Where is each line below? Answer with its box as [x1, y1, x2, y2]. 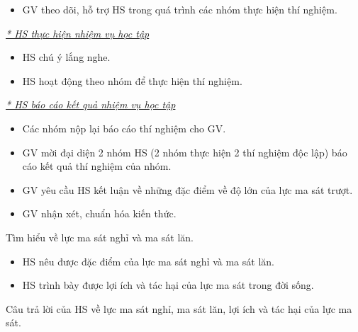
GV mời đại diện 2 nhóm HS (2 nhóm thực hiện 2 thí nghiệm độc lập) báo [22, 144, 347, 159]
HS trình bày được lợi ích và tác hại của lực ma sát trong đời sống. [22, 277, 314, 292]
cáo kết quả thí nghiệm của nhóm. [22, 159, 172, 173]
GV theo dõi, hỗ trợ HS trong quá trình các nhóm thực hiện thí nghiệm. [22, 2, 337, 16]
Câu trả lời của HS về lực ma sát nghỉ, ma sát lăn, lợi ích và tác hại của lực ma [6, 301, 352, 316]
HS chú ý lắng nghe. [22, 50, 111, 64]
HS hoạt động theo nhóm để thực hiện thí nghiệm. [22, 73, 242, 88]
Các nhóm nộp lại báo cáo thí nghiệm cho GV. [22, 120, 226, 135]
